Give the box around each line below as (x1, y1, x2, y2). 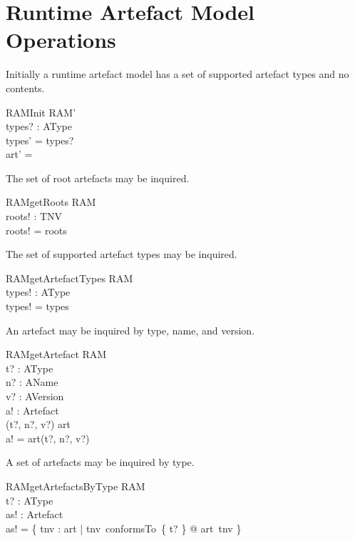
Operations (6, 25, 116, 54)
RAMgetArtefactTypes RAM (6, 270, 133, 285)
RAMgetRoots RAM (6, 194, 96, 209)
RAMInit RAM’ (6, 104, 76, 119)
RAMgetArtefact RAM (6, 347, 107, 362)
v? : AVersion (6, 389, 64, 403)
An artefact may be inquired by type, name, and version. (6, 322, 255, 337)
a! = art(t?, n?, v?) (6, 430, 90, 445)
